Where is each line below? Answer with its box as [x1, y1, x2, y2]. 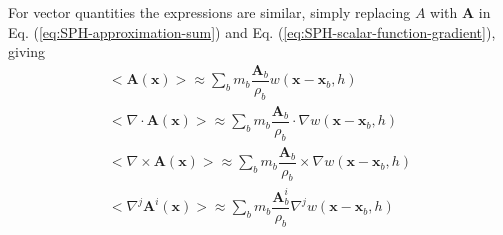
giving [8, 41, 45, 62]
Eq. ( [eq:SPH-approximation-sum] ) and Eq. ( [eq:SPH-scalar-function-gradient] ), [8, 21, 496, 42]
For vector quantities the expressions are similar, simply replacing [8, 2, 411, 22]
